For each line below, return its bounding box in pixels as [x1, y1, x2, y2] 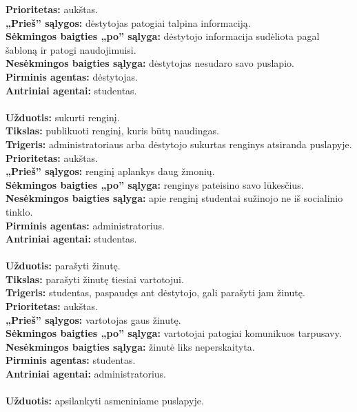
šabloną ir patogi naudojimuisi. [6, 42, 136, 56]
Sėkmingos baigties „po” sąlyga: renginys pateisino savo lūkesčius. [6, 177, 304, 192]
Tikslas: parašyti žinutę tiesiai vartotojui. [6, 271, 184, 286]
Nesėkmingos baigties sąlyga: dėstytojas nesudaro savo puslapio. [6, 56, 294, 70]
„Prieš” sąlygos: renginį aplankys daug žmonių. [6, 164, 215, 178]
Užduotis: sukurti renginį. [6, 110, 120, 124]
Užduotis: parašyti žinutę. [6, 258, 121, 273]
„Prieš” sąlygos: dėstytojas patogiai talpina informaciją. [6, 15, 251, 30]
